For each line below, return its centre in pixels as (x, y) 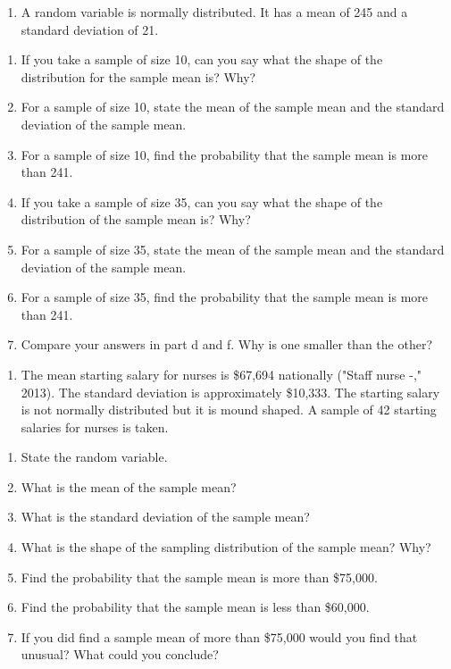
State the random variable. (94, 457)
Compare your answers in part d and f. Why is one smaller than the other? (227, 344)
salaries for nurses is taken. (95, 426)
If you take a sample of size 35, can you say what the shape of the (202, 201)
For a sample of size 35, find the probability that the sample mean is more (225, 297)
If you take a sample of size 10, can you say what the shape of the (202, 59)
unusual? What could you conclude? (120, 654)
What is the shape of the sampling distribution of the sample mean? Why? (226, 547)
